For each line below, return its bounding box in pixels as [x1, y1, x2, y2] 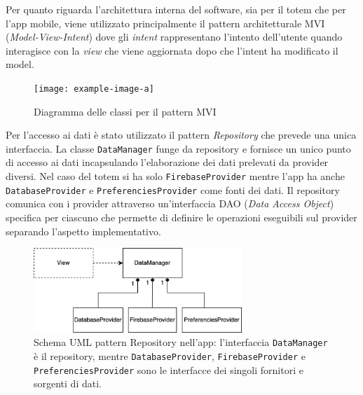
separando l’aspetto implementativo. [6, 223, 161, 238]
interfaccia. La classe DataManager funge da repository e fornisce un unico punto [6, 141, 351, 155]
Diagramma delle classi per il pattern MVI [34, 104, 217, 118]
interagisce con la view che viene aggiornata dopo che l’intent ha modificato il [6, 43, 338, 57]
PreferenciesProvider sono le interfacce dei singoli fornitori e [34, 362, 303, 377]
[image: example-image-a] [34, 83, 154, 94]
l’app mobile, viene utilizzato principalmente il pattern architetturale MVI [6, 15, 325, 30]
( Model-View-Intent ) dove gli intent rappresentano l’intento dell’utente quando [6, 29, 343, 44]
